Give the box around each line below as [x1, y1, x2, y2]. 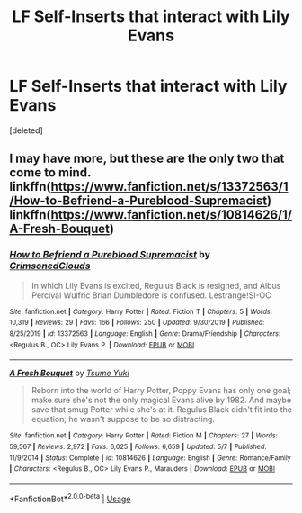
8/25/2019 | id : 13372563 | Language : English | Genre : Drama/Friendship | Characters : [9, 328, 281, 338]
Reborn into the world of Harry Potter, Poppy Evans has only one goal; [31, 385, 292, 396]
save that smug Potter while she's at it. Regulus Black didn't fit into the [31, 404, 292, 415]
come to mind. [9, 165, 92, 181]
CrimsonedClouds [9, 259, 91, 272]
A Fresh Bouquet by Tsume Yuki [9, 367, 130, 379]
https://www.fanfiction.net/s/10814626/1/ [50, 207, 292, 222]
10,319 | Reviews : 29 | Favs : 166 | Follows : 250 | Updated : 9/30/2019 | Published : [9, 318, 265, 328]
